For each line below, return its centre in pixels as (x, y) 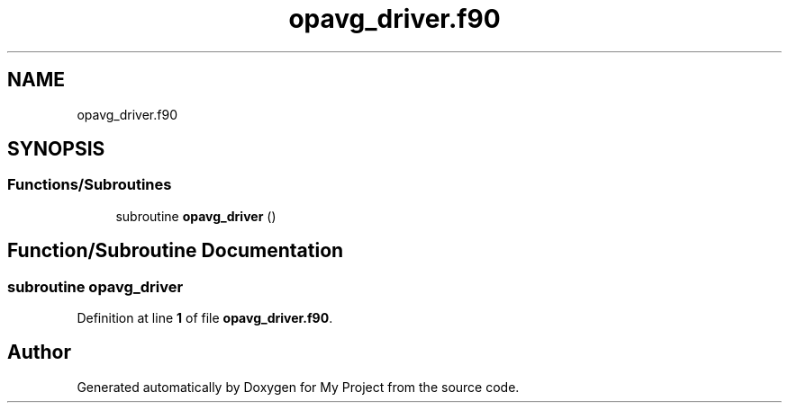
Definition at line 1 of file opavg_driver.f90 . (205, 318)
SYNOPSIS (56, 149)
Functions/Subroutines (90, 185)
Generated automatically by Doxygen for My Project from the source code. (298, 387)
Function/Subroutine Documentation (176, 251)
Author (39, 352)
